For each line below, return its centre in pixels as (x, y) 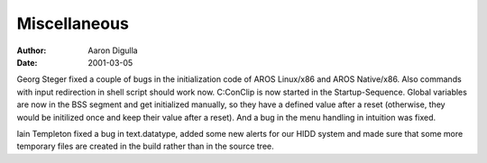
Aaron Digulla (113, 50)
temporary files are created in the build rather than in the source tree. (145, 146)
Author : (32, 50)
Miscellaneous (73, 23)
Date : (27, 62)
